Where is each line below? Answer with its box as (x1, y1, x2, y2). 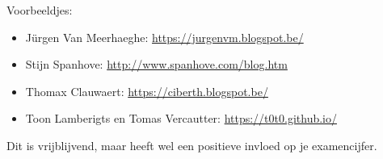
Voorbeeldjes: (6, 2, 73, 18)
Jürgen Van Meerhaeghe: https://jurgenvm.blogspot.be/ (25, 28, 304, 45)
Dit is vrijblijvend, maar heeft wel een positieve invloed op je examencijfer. (6, 136, 377, 153)
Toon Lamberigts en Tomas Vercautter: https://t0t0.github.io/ (25, 110, 337, 127)
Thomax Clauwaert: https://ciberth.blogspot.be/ (25, 82, 268, 99)
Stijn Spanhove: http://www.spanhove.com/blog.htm (25, 56, 288, 73)
